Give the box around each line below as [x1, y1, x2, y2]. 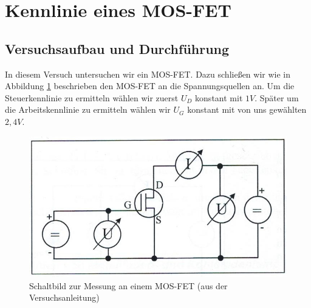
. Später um [255, 91, 299, 104]
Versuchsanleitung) [29, 291, 100, 304]
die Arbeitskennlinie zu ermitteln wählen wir [5, 103, 171, 116]
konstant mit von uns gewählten [187, 103, 307, 116]
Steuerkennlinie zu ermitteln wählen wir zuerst [5, 91, 179, 104]
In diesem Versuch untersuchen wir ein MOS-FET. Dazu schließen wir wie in [5, 67, 291, 80]
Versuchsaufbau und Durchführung [5, 39, 230, 58]
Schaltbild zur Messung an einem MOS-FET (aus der [29, 279, 228, 292]
